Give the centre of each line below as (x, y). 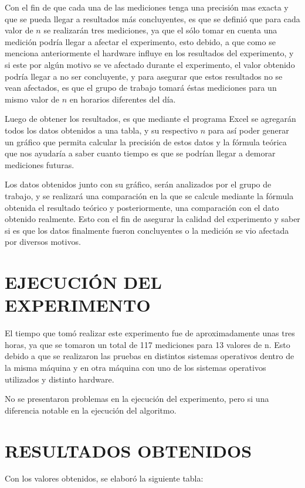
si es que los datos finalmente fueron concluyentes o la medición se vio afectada (147, 230)
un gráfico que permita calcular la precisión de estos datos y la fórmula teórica (146, 141)
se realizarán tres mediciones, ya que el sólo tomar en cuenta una (160, 30)
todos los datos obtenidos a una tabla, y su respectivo (101, 130)
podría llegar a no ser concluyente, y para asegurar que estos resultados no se (144, 76)
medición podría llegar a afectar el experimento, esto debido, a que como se (140, 41)
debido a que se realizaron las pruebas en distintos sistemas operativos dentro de (150, 356)
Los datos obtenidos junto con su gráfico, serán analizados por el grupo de (138, 184)
